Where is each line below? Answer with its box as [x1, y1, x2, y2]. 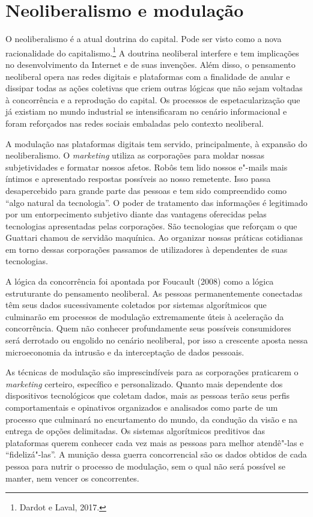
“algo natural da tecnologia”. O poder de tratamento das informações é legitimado [5, 196, 308, 208]
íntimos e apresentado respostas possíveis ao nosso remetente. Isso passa [5, 172, 271, 185]
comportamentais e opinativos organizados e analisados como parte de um [5, 401, 278, 413]
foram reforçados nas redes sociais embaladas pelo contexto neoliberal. [5, 116, 264, 129]
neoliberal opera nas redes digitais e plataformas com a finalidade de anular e [5, 70, 290, 82]
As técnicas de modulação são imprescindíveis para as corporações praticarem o [5, 366, 299, 378]
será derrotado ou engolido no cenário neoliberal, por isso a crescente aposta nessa [5, 334, 308, 346]
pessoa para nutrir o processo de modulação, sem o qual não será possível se [5, 459, 285, 472]
